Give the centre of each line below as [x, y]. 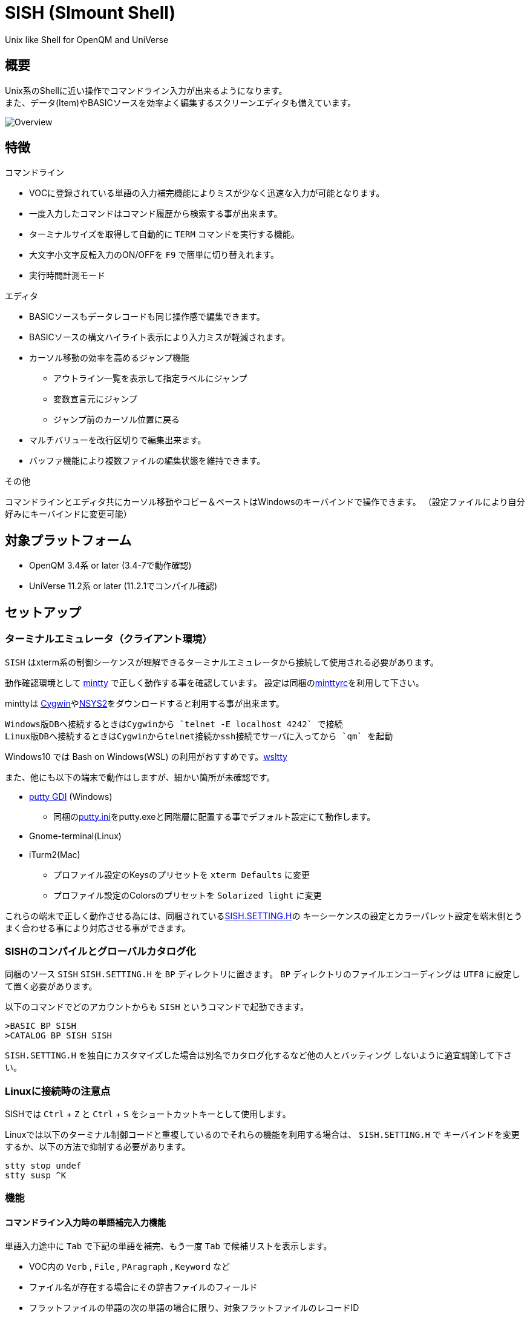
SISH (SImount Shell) [90, 13]
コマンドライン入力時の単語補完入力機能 [85, 1222]
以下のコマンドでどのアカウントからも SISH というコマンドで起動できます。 [157, 1007]
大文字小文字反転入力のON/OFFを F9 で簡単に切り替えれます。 [154, 255]
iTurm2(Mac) [55, 854]
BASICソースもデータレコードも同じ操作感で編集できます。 [147, 317]
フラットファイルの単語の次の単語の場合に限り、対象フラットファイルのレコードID [194, 1307]
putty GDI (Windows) [71, 796]
